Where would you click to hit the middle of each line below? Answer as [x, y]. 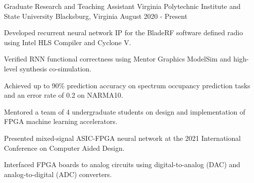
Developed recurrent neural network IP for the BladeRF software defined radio [124, 32]
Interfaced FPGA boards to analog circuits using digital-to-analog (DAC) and [122, 164]
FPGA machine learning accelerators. [61, 121]
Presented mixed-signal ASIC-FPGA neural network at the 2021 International [123, 138]
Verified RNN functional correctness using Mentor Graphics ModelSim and [118, 59]
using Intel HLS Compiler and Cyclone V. [68, 42]
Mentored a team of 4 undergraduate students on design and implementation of [125, 111]
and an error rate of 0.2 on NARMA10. [64, 95]
